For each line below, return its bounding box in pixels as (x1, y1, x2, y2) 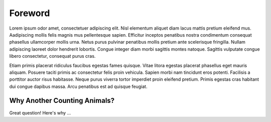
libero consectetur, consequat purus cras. (9, 53, 96, 59)
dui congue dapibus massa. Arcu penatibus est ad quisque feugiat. (9, 83, 148, 89)
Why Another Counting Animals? (9, 96, 115, 105)
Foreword (9, 8, 50, 19)
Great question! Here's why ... (9, 109, 71, 115)
